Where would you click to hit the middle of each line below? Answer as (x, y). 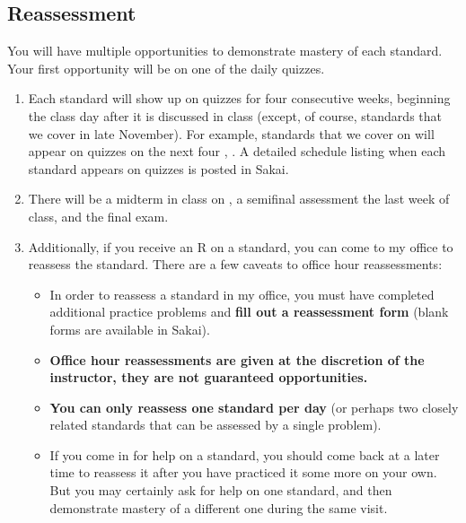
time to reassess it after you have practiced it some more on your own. (243, 472)
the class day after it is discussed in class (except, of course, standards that (235, 115)
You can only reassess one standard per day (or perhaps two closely (254, 407)
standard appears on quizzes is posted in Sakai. (158, 168)
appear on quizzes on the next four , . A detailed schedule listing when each (237, 151)
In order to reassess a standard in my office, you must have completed (242, 294)
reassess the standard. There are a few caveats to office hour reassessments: (235, 264)
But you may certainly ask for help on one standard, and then (221, 490)
